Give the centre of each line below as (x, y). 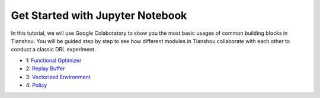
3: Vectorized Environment (58, 77)
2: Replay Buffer (45, 68)
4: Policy (36, 85)
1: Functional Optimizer (54, 60)
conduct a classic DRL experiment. (53, 50)
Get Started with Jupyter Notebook (99, 15)
